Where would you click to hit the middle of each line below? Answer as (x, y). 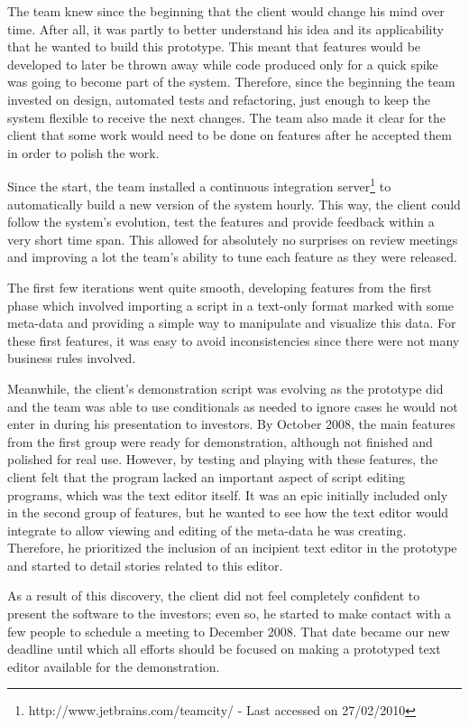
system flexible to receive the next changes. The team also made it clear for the (227, 117)
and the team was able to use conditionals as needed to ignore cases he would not (233, 406)
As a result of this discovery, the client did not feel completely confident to (214, 596)
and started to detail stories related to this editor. (145, 565)
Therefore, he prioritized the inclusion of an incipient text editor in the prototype (232, 548)
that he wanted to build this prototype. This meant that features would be (214, 47)
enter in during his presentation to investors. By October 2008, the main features (231, 424)
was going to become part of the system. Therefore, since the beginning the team (231, 82)
